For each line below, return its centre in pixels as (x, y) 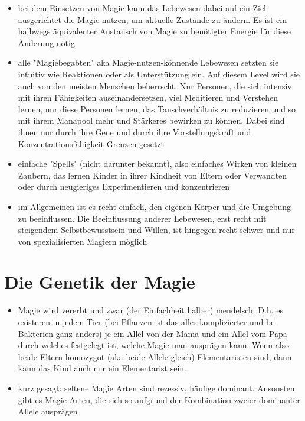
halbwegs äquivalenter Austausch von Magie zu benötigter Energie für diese (155, 31)
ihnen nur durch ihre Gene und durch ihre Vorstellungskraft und (135, 132)
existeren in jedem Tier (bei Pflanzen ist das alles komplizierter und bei (147, 322)
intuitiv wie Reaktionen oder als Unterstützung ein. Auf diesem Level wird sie (159, 74)
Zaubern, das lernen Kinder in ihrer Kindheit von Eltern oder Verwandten (152, 175)
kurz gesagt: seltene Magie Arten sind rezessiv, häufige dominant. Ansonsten (156, 388)
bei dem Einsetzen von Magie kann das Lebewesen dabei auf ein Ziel (142, 8)
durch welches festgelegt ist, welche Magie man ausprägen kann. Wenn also (154, 345)
